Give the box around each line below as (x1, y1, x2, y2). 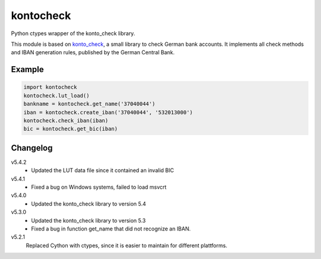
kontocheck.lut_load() (23, 92, 90, 99)
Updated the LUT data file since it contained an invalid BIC (31, 167, 174, 174)
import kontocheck (23, 84, 77, 91)
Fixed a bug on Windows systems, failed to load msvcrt (31, 183, 166, 191)
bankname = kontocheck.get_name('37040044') (23, 101, 156, 107)
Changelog (11, 143, 53, 153)
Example (11, 64, 44, 74)
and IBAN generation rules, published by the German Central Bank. (11, 49, 175, 56)
